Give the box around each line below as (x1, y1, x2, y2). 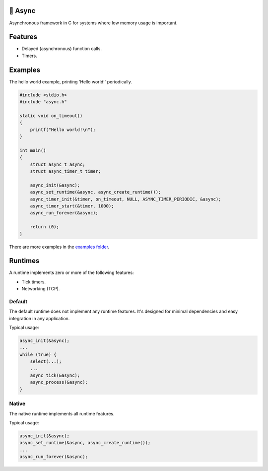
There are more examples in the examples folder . (9, 244, 109, 250)
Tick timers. (21, 278, 46, 285)
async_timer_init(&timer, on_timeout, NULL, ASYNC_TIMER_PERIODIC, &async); (30, 196, 221, 202)
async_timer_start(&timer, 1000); (30, 203, 114, 208)
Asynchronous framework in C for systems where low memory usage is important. (9, 20, 178, 26)
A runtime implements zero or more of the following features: (9, 269, 134, 275)
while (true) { (19, 351, 57, 357)
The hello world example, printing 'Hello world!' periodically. (9, 78, 133, 84)
